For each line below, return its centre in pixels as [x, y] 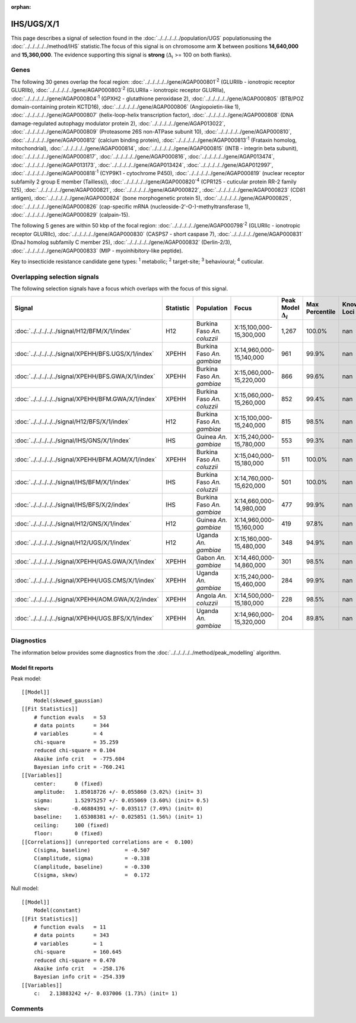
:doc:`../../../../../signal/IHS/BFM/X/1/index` [73, 482]
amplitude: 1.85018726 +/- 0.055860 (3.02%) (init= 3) [118, 792]
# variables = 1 [68, 943]
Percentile [321, 312]
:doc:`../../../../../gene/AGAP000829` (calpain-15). [70, 215]
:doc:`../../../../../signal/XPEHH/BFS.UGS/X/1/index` [84, 353]
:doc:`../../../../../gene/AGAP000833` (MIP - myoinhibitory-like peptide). [97, 251]
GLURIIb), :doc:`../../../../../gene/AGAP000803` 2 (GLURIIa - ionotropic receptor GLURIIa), [118, 90]
